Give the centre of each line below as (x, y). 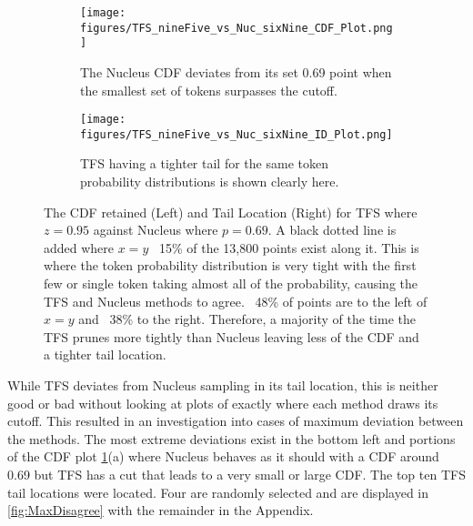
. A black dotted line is (332, 230)
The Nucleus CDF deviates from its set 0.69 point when (236, 71)
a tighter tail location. (105, 354)
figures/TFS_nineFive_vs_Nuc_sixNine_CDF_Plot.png (236, 28)
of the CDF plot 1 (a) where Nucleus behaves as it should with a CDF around (223, 456)
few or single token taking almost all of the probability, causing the (231, 283)
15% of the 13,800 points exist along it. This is (289, 247)
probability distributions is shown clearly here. (210, 182)
